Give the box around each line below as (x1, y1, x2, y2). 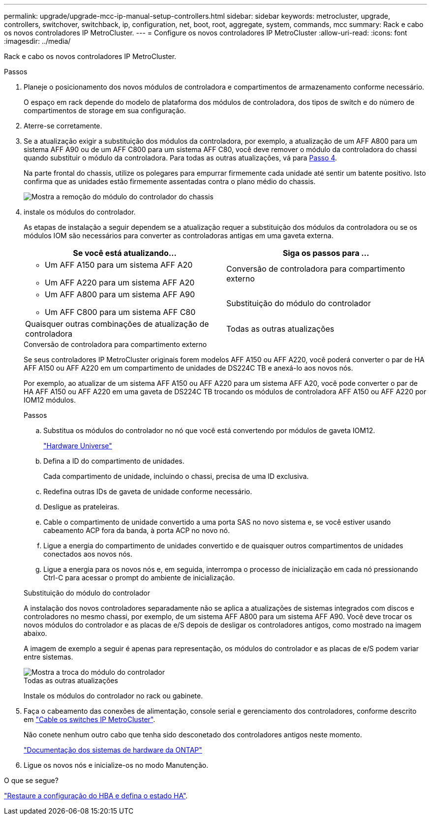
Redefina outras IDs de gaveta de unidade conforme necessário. (43, 487, 252, 496)
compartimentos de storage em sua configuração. (24, 106, 186, 115)
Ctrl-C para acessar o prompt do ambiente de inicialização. (43, 573, 235, 582)
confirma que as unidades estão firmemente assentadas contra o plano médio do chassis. (24, 177, 316, 186)
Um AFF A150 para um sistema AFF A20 (45, 260, 193, 270)
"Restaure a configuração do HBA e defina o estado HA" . (4, 791, 188, 800)
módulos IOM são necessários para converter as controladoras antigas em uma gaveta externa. (24, 231, 334, 240)
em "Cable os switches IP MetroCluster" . (24, 715, 155, 724)
